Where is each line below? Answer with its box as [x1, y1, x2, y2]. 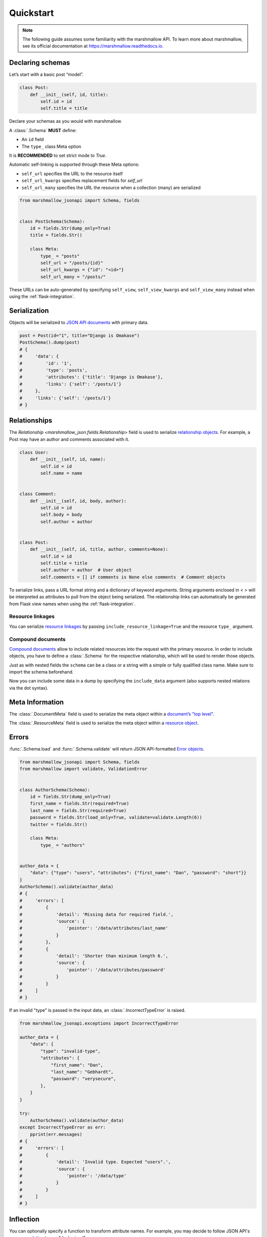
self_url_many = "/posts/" [40, 274, 106, 280]
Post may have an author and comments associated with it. [9, 436, 130, 442]
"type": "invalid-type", [40, 1048, 101, 1054]
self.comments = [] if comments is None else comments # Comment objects [40, 574, 226, 580]
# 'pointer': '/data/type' [19, 1173, 127, 1179]
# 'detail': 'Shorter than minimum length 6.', [19, 953, 169, 958]
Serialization [9, 306, 49, 315]
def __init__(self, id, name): [30, 457, 106, 462]
